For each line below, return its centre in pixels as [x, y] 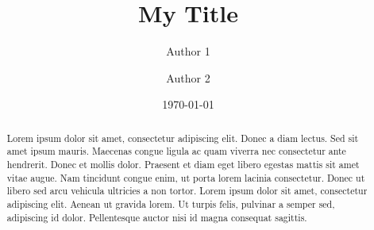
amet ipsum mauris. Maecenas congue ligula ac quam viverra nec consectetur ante [176, 151]
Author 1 [188, 51]
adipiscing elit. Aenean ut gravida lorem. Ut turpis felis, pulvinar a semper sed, [171, 203]
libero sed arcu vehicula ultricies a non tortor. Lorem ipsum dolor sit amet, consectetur [187, 191]
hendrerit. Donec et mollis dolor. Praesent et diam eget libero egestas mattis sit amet [183, 165]
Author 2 [188, 77]
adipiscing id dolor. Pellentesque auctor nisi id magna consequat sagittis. [157, 217]
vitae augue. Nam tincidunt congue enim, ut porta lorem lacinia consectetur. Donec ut [186, 177]
